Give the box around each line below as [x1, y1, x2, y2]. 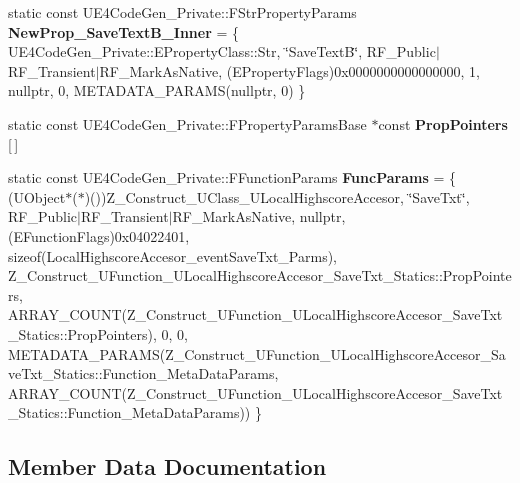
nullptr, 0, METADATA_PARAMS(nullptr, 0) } [8, 80, 306, 101]
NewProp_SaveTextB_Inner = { [8, 21, 240, 42]
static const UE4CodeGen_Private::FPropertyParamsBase [8, 113, 367, 134]
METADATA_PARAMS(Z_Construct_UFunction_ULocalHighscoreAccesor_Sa [8, 343, 506, 364]
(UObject [8, 186, 66, 207]
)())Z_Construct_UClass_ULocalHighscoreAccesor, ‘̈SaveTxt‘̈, [84, 186, 470, 207]
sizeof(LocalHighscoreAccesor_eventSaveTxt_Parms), [8, 245, 337, 266]
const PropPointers [378, 113, 508, 134]
